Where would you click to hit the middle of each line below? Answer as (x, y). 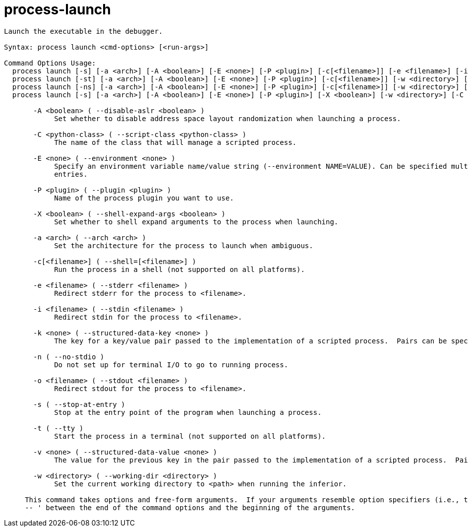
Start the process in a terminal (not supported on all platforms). (190, 436)
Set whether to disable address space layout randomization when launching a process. (228, 118)
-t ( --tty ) (58, 428)
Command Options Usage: (50, 63)
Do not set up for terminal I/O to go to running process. (171, 365)
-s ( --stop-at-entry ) (79, 404)
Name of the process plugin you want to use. (144, 198)
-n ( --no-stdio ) (69, 357)
